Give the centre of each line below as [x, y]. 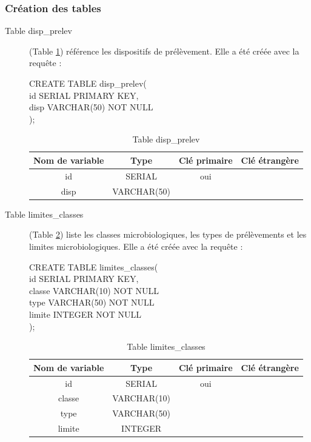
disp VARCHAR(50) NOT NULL [91, 107]
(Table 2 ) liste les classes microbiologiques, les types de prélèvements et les [168, 234]
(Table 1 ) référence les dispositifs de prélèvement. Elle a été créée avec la [164, 51]
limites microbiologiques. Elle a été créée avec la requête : [136, 246]
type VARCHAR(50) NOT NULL [92, 302]
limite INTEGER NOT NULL [85, 314]
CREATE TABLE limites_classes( [94, 266]
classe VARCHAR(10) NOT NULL [94, 290]
